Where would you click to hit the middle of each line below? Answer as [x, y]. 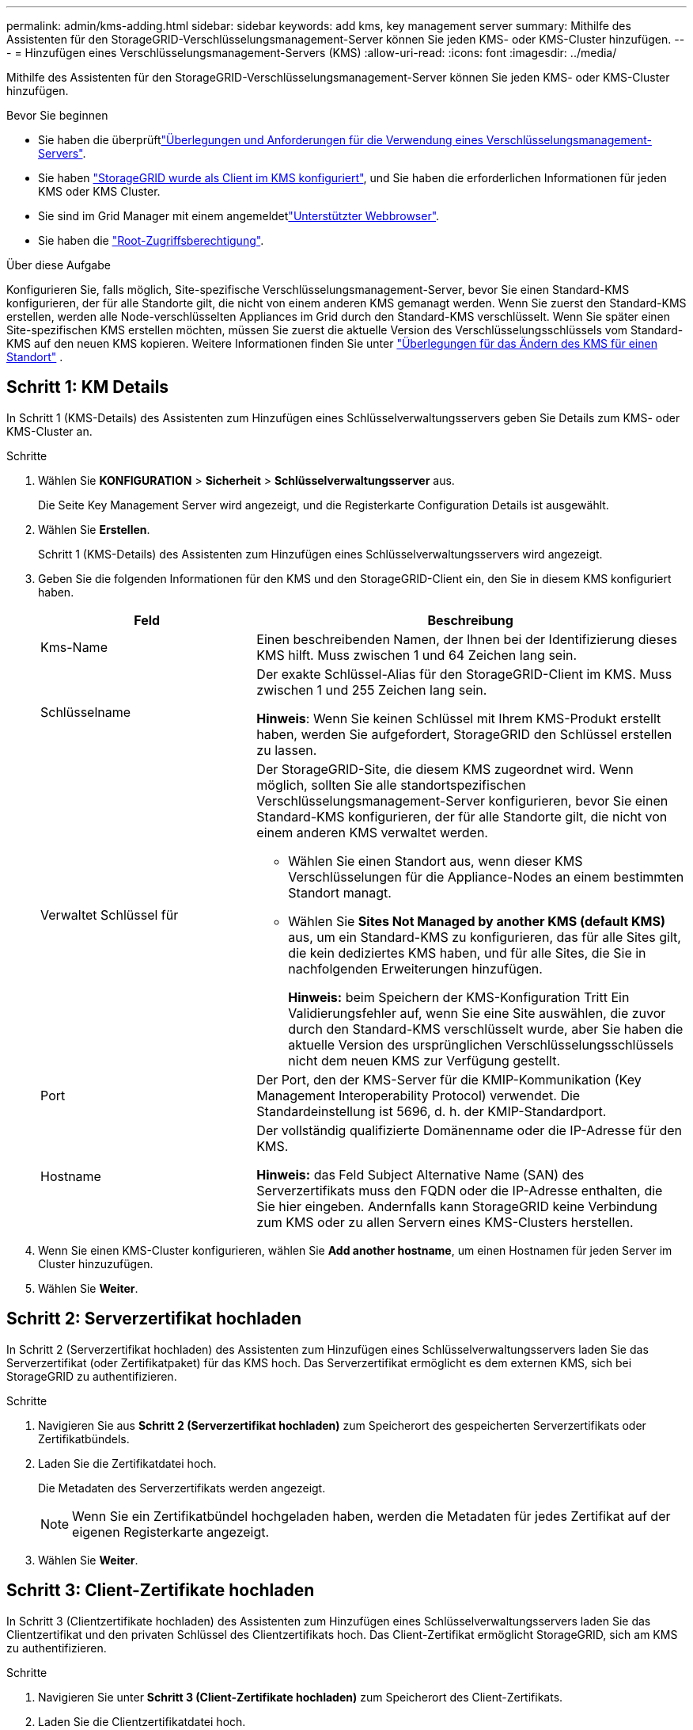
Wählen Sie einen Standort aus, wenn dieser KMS [435, 861]
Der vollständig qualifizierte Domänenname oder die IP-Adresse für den [470, 1130]
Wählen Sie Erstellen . [94, 529]
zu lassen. [287, 750]
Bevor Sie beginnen [57, 115]
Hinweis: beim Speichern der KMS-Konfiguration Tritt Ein [459, 997]
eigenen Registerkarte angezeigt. [171, 1532]
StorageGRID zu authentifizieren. [92, 1376]
